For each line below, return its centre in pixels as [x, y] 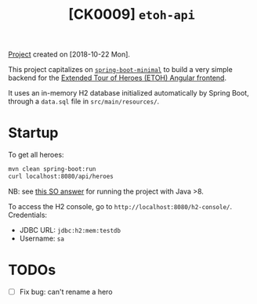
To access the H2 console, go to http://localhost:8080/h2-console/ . [120, 206]
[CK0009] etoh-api [132, 14]
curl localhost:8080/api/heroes [61, 176]
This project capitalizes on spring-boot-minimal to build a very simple [120, 70]
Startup [33, 133]
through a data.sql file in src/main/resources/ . [84, 101]
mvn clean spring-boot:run [52, 169]
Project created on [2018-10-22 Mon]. [69, 54]
